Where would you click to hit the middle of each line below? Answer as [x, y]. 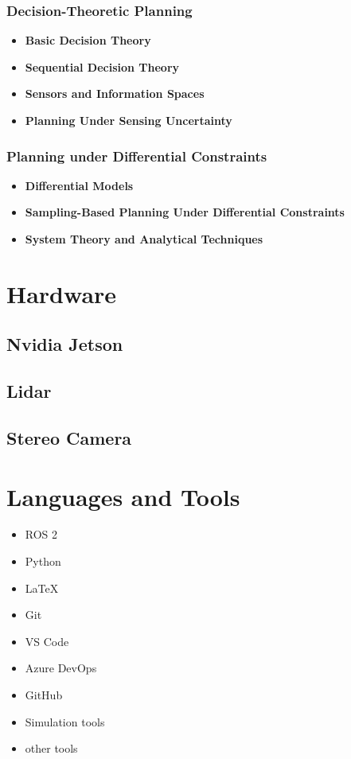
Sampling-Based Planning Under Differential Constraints [185, 212]
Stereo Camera [69, 437]
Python [43, 561]
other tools [51, 748]
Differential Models [79, 185]
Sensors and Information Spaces [115, 93]
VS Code [47, 641]
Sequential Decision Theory [102, 66]
